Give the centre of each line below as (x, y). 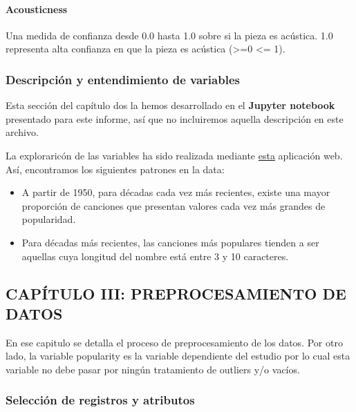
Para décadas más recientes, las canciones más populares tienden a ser (170, 242)
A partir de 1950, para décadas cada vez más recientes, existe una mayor (176, 192)
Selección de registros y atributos (100, 400)
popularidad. (49, 219)
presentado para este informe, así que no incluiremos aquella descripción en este (175, 118)
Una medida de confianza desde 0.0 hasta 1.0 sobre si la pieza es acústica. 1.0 (169, 35)
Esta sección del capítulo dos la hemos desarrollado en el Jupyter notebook (170, 105)
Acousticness (37, 9)
